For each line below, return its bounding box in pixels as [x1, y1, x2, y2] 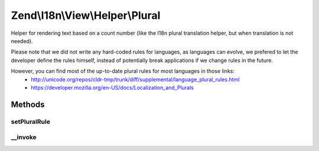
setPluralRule [11, 117, 50, 126]
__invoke [11, 133, 37, 142]
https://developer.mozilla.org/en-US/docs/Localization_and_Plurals [31, 84, 194, 91]
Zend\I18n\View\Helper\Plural [11, 9, 161, 22]
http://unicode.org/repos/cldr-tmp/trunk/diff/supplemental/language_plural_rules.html [31, 75, 240, 83]
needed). [11, 37, 34, 44]
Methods [11, 99, 45, 109]
